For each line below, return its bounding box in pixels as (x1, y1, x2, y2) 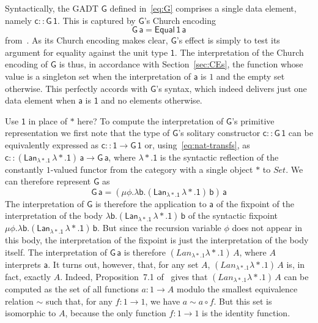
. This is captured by (57, 13, 136, 26)
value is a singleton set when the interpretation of (5, 69, 191, 82)
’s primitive (232, 114, 275, 127)
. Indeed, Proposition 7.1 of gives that (60, 270, 208, 283)
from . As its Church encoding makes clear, (5, 34, 168, 47)
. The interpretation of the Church (174, 45, 304, 58)
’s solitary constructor (178, 126, 261, 139)
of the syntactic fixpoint (188, 209, 278, 222)
